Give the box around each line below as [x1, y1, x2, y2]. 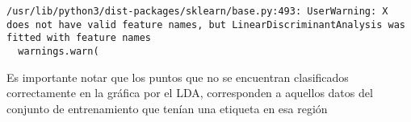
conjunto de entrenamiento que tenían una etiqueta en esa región [6, 100, 328, 116]
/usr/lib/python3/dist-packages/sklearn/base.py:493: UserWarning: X [6, 6, 388, 17]
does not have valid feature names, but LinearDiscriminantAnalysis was [6, 18, 405, 31]
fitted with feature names [6, 32, 151, 44]
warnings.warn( [18, 45, 99, 57]
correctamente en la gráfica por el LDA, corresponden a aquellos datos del [6, 84, 373, 101]
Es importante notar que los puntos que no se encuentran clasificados [6, 68, 349, 85]
